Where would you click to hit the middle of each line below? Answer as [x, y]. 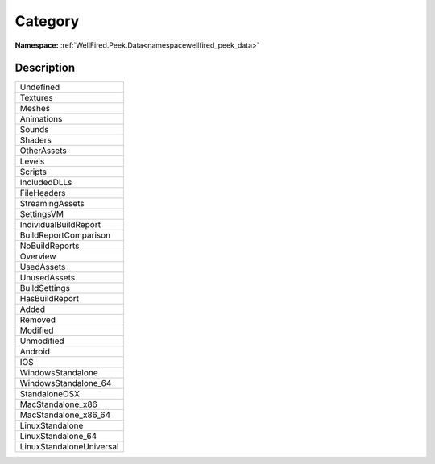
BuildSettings [45, 288]
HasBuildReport [50, 299]
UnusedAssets [48, 278]
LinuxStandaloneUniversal [69, 447]
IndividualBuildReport [60, 225]
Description [45, 68]
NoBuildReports [50, 246]
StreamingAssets [52, 204]
